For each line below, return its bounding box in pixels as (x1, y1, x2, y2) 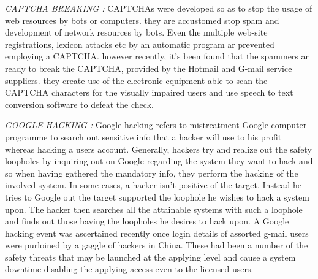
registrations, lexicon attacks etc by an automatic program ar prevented (5, 37, 274, 50)
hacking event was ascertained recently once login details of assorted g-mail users (5, 226, 309, 239)
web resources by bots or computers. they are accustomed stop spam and (5, 13, 279, 26)
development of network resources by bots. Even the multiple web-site (5, 26, 268, 39)
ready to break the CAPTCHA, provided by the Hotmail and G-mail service (5, 61, 292, 74)
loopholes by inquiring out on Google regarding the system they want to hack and (5, 155, 313, 167)
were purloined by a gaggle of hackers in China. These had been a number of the (5, 239, 308, 251)
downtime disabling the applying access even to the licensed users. (5, 262, 254, 275)
